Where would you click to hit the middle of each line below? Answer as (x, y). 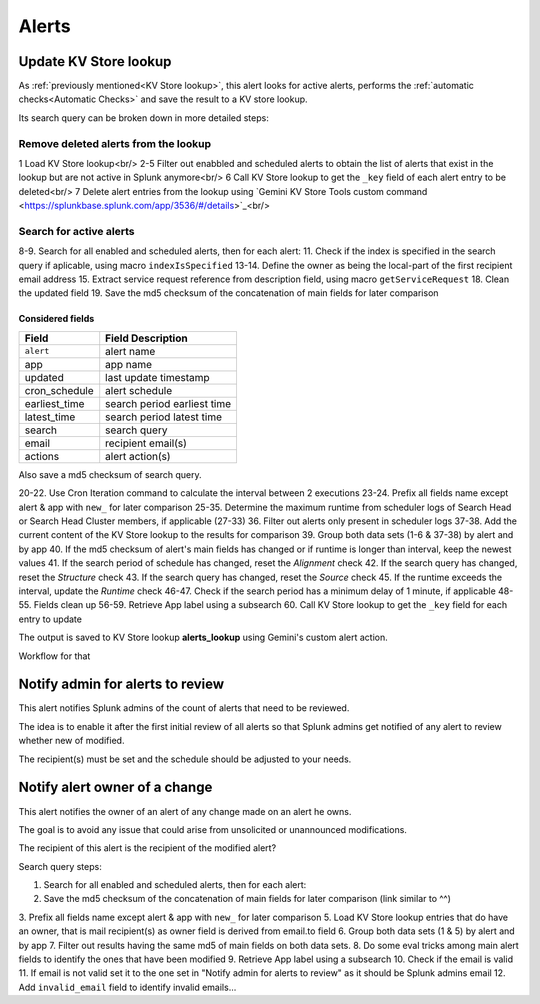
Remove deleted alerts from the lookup (115, 143)
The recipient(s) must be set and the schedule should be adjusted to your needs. (185, 759)
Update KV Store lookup (95, 61)
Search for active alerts (76, 231)
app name (129, 364)
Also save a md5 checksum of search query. (110, 474)
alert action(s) (138, 456)
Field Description (147, 338)
